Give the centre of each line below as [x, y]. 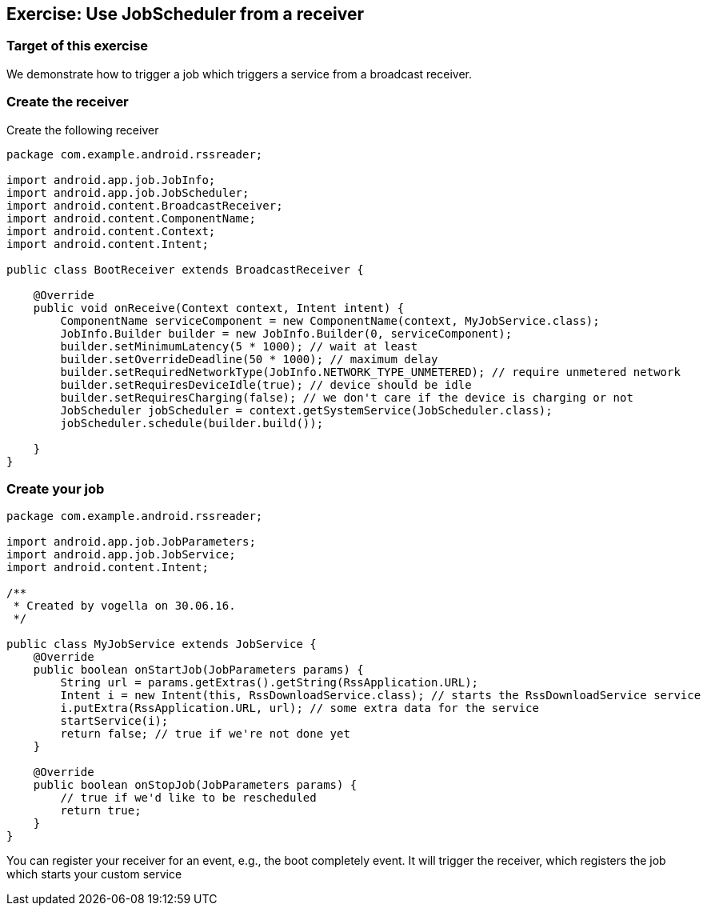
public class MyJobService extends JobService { [162, 644]
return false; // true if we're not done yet [205, 734]
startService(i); [114, 721]
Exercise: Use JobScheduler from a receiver [186, 14]
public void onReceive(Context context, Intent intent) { [219, 308]
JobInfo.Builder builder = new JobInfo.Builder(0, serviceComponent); [286, 333]
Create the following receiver [83, 130]
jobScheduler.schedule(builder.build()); [192, 423]
